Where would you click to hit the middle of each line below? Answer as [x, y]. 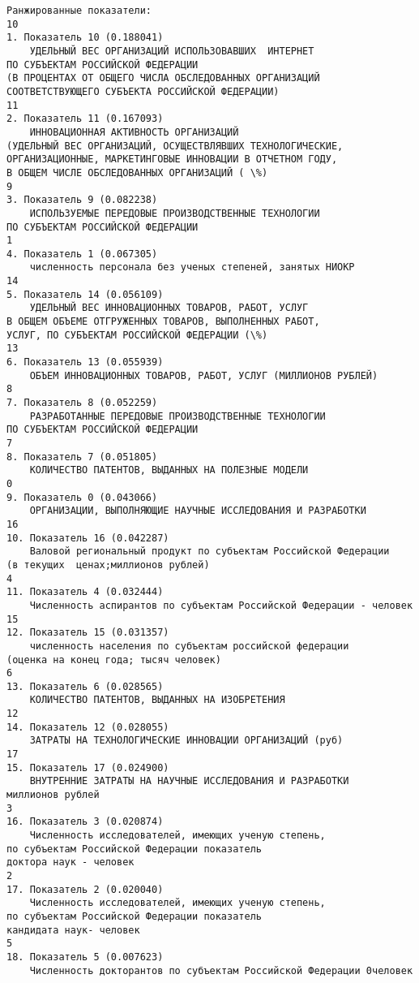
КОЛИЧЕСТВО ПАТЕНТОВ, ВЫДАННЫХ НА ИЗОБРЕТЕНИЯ [157, 700]
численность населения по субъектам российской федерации [189, 646]
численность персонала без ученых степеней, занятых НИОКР [192, 267]
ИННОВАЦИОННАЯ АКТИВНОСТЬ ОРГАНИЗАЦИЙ [134, 132]
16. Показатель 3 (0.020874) [85, 822]
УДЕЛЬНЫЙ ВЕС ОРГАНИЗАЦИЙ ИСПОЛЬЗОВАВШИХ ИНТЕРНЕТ [172, 51]
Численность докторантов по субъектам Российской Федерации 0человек [221, 970]
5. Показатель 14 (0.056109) [85, 294]
